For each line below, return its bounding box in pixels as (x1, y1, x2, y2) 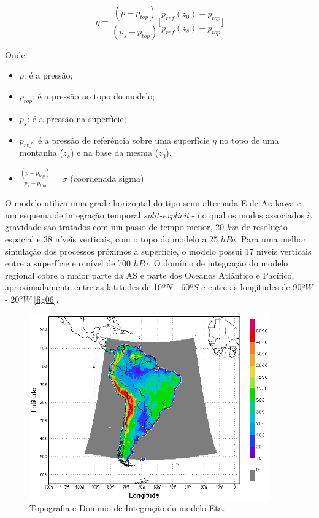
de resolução (241, 220, 288, 233)
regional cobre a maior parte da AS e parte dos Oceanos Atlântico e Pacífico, (5, 268, 294, 281)
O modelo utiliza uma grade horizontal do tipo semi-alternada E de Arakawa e (5, 196, 301, 209)
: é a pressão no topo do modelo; (32, 90, 155, 102)
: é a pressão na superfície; (27, 112, 126, 125)
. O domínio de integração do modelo (148, 257, 288, 269)
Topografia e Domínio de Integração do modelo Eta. (29, 501, 225, 514)
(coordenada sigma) (70, 172, 144, 185)
